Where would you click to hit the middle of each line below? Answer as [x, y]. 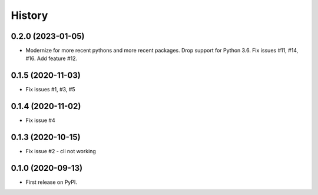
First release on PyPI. [52, 182]
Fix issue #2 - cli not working [61, 151]
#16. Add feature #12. [52, 58]
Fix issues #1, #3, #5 [51, 90]
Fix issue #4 [40, 120]
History [29, 15]
